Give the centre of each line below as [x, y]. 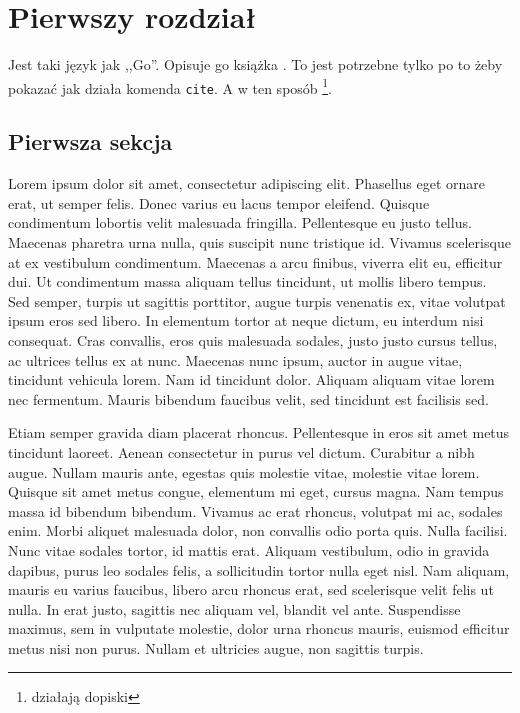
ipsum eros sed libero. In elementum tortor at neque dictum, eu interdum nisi [246, 320]
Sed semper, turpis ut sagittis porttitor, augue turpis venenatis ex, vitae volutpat [257, 300]
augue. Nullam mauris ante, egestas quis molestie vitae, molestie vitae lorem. [244, 471]
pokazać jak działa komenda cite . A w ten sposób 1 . [170, 86]
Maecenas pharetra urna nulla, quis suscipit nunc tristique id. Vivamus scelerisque [259, 242]
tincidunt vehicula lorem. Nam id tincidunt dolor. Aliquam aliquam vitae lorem [251, 379]
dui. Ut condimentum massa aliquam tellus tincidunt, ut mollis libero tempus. [247, 281]
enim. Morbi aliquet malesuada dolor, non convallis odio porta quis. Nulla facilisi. [258, 530]
